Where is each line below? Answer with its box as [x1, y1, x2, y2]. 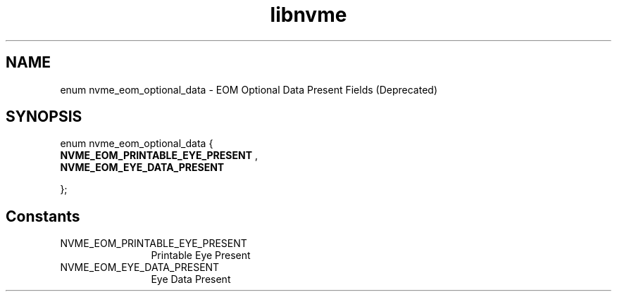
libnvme [270, 3, 347, 27]
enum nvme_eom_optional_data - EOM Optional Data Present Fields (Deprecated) [60, 83, 437, 96]
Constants [6, 207, 80, 225]
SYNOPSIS [6, 108, 82, 126]
